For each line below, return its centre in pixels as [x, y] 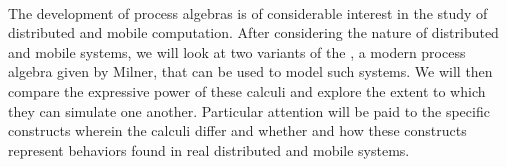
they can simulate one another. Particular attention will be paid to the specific [249, 110]
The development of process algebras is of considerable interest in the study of [248, 12]
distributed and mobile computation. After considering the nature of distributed [253, 32]
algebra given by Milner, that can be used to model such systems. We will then [250, 71]
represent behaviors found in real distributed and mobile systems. [209, 149]
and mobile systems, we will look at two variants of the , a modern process [237, 51]
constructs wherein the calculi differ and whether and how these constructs [237, 130]
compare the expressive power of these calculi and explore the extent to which [247, 90]
